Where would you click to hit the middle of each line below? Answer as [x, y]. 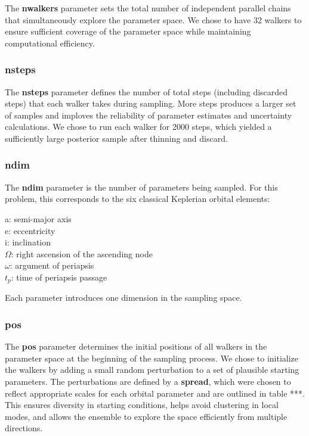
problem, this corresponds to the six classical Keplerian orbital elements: [137, 199]
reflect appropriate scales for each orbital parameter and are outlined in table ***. [155, 393]
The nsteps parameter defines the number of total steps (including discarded [146, 91]
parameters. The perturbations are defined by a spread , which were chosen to [148, 381]
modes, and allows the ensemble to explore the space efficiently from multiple [146, 416]
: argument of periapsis [52, 265]
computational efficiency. [50, 43]
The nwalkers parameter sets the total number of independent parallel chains [148, 8]
